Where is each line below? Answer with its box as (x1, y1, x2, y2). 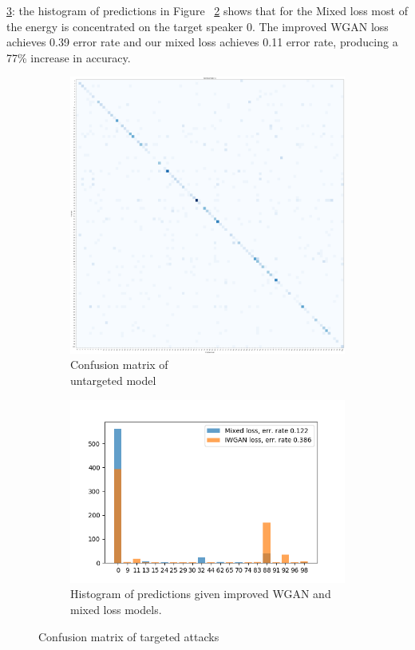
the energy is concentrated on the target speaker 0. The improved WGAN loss (6, 18, 389, 34)
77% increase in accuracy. (6, 49, 131, 65)
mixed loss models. (70, 601, 162, 618)
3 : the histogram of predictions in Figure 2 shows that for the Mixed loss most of (6, 2, 408, 18)
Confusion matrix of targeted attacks (38, 628, 219, 644)
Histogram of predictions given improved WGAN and (70, 585, 331, 602)
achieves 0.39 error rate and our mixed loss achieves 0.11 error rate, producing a (6, 34, 398, 50)
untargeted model (70, 371, 156, 388)
